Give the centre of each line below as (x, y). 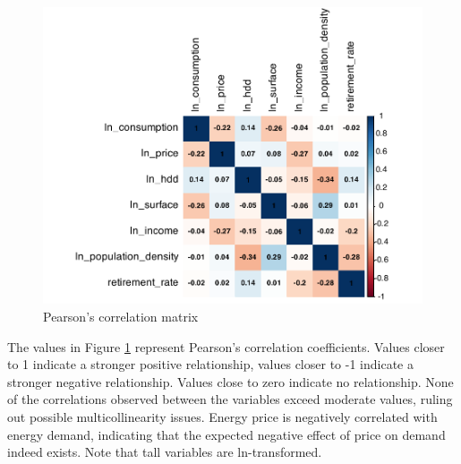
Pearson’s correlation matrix (121, 316)
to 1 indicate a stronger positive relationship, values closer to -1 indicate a (210, 364)
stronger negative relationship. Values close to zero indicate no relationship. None (230, 381)
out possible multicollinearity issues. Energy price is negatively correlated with (222, 416)
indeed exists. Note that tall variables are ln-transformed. (165, 452)
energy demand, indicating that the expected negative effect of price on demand (226, 434)
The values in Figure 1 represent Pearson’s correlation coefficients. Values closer (226, 346)
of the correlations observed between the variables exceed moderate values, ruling (230, 399)
